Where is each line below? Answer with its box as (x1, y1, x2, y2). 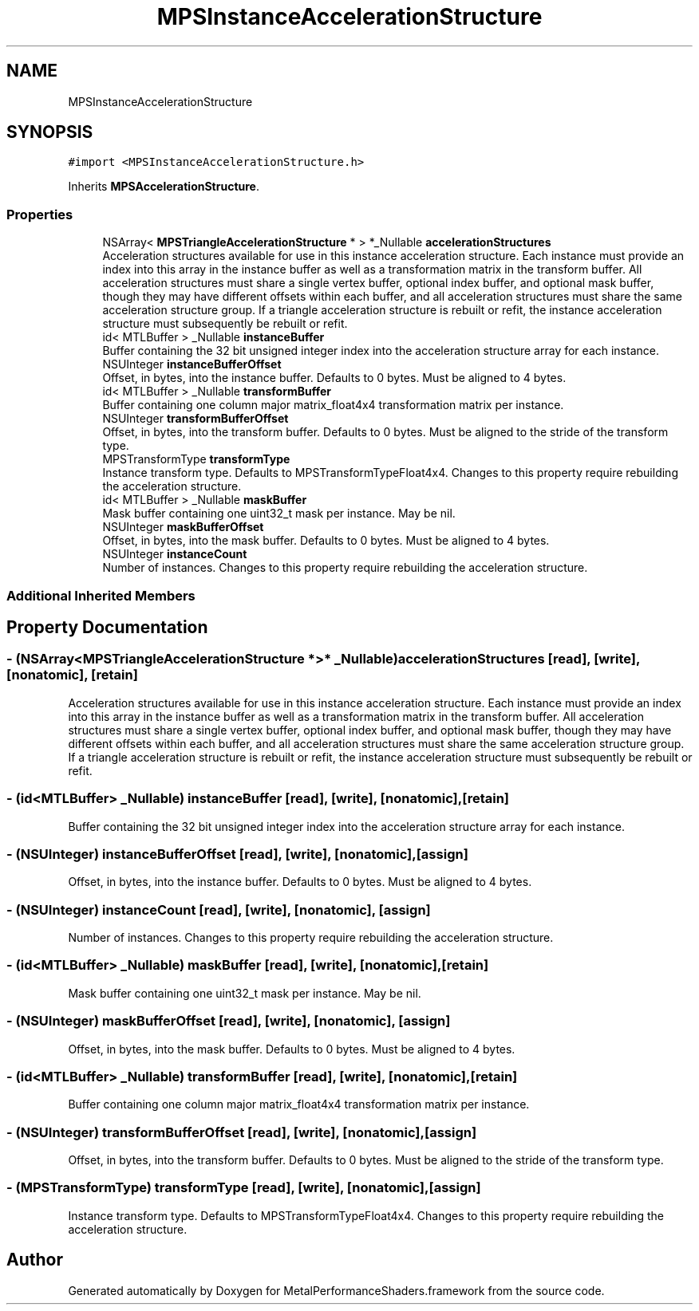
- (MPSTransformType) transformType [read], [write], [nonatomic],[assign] (6, 1179, 481, 1196)
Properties (6, 206, 73, 222)
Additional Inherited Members (6, 587, 195, 604)
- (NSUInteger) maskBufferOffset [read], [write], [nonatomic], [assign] (6, 1013, 451, 1030)
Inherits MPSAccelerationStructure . (68, 179, 259, 194)
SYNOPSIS (6, 122, 93, 143)
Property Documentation (6, 616, 208, 637)
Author (6, 1250, 63, 1270)
